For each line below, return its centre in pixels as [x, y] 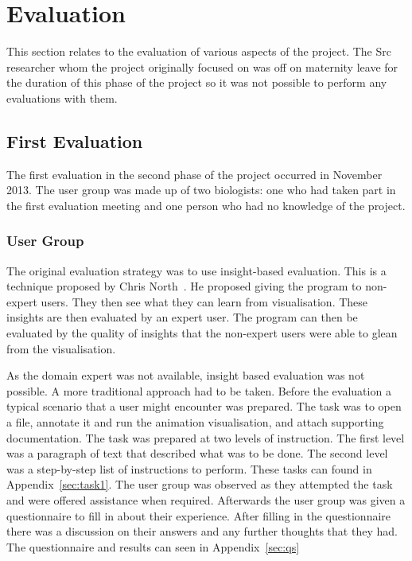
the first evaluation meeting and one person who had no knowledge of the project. [206, 205]
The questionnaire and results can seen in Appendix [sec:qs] [153, 546]
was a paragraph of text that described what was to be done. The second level [197, 453]
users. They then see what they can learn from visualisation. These [204, 301]
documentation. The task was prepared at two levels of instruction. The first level [206, 437]
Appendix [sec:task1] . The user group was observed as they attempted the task [200, 484]
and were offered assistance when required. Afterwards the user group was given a [206, 500]
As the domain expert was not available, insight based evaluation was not [186, 375]
